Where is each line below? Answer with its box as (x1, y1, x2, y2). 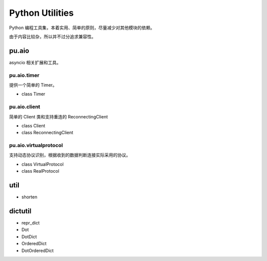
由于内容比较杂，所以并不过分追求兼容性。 (9, 34, 96, 39)
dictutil (9, 207, 32, 215)
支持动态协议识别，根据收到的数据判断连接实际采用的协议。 (9, 152, 131, 158)
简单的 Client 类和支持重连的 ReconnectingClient (9, 113, 108, 119)
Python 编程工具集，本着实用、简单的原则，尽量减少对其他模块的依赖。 (9, 25, 155, 31)
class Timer (21, 91, 45, 97)
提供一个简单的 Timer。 (9, 82, 57, 88)
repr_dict (21, 220, 40, 226)
